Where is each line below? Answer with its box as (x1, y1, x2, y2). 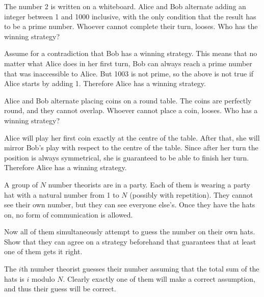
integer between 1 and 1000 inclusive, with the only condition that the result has (4, 11, 256, 21)
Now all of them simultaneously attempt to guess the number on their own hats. (4, 226, 255, 237)
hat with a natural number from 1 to (4, 189, 119, 200)
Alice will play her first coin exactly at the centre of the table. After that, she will (4, 132, 260, 143)
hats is (4, 273, 24, 284)
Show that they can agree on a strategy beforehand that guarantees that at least (4, 236, 256, 247)
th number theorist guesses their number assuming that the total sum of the (21, 263, 259, 274)
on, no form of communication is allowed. (4, 209, 133, 220)
